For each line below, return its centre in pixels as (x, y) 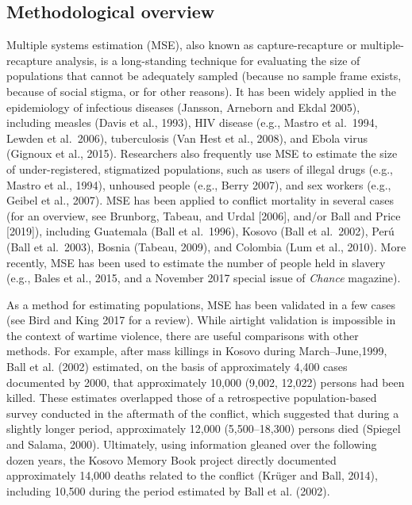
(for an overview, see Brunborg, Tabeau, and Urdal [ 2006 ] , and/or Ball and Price (204, 215)
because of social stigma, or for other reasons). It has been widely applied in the (201, 91)
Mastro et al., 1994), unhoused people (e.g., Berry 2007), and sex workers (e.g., (199, 184)
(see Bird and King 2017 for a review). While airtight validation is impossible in (201, 320)
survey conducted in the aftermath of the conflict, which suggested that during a (203, 413)
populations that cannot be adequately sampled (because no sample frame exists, (204, 76)
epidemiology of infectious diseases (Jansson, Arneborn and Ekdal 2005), (183, 107)
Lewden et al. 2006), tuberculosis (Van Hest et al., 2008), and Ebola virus (187, 138)
